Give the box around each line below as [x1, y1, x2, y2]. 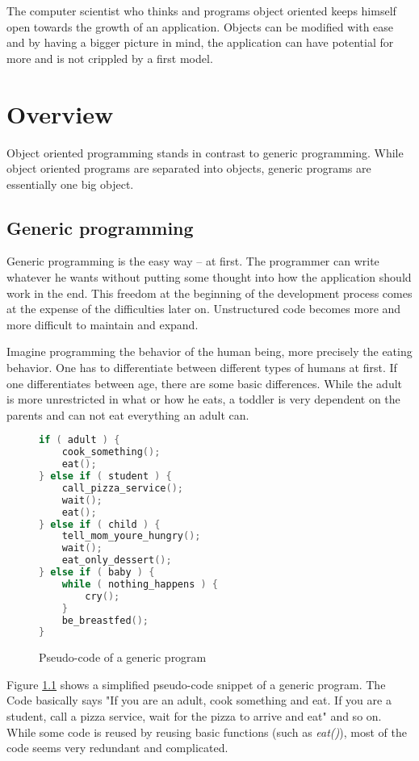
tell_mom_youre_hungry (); [61, 530, 201, 542]
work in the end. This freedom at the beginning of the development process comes [6, 284, 413, 301]
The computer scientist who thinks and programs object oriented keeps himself [6, 2, 396, 19]
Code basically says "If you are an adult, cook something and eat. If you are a [6, 692, 392, 709]
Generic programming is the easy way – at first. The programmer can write [6, 253, 379, 270]
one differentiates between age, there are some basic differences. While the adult [6, 374, 402, 391]
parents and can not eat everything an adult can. [6, 406, 249, 423]
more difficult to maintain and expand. [6, 316, 199, 332]
